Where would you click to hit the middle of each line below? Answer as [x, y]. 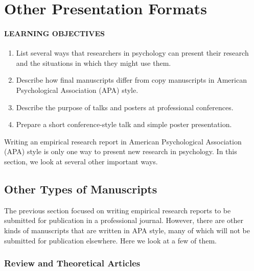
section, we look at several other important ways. [81, 161]
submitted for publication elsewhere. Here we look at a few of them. [110, 240]
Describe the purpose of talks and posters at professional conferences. [125, 107]
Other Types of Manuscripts [81, 189]
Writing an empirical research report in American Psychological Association [123, 141]
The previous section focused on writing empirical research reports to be [118, 210]
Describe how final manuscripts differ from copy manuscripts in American [131, 80]
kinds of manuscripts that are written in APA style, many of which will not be [127, 230]
